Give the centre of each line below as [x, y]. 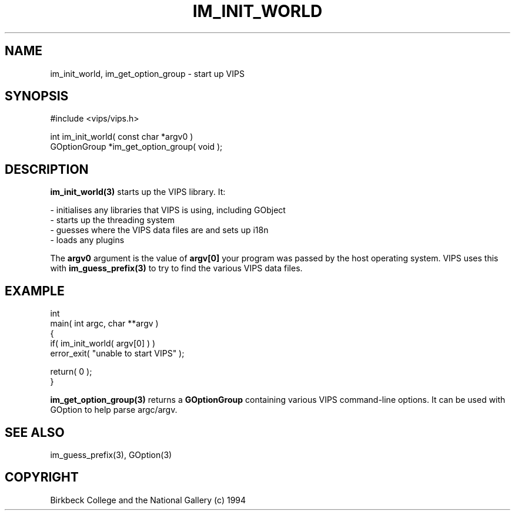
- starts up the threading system [113, 220]
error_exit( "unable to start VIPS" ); [117, 354]
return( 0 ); [71, 372]
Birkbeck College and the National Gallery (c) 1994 [148, 500]
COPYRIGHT [42, 477]
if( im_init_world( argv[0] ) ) [103, 344]
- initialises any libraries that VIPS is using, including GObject [168, 210]
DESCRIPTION [47, 169]
